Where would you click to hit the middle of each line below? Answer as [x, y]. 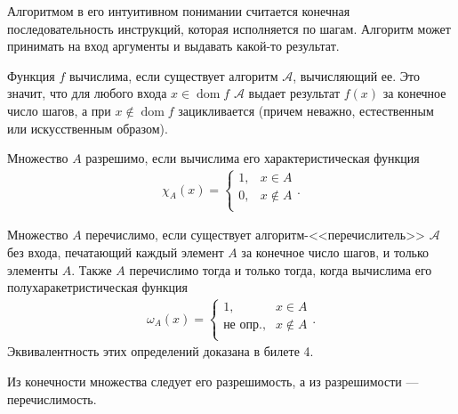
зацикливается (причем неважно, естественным [306, 110]
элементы [33, 269]
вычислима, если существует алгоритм [173, 75]
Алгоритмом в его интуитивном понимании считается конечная [179, 11]
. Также [92, 269]
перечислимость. [52, 398]
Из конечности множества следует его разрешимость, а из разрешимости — [213, 381]
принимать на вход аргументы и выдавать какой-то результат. [173, 46]
